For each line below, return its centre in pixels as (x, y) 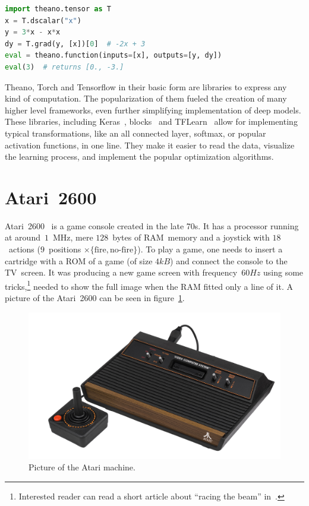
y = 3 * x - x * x (33, 32)
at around (23, 237)
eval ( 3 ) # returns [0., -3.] (64, 67)
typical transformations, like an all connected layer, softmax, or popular (135, 133)
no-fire (122, 250)
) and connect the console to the (229, 260)
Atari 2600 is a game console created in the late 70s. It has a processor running (152, 225)
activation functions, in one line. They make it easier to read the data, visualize (150, 145)
